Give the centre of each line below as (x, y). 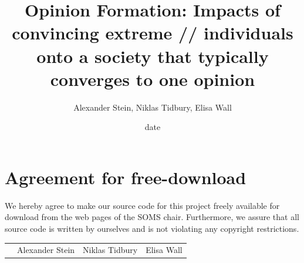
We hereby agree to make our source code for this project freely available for (142, 205)
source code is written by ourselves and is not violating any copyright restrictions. (152, 228)
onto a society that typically (153, 56)
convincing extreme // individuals (153, 33)
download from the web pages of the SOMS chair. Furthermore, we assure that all (152, 217)
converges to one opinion (153, 79)
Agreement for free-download (126, 177)
